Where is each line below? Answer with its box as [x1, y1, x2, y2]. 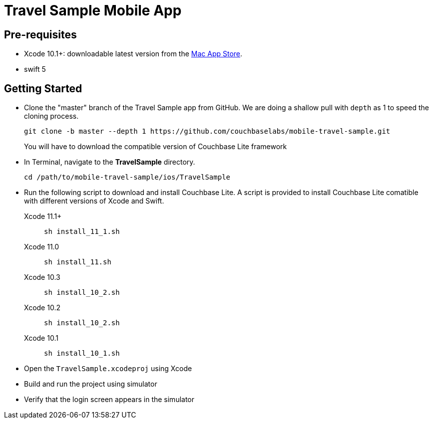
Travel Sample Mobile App [4, 2, 182, 19]
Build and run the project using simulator [24, 380, 157, 389]
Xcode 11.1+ [24, 212, 62, 221]
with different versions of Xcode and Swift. [24, 197, 164, 206]
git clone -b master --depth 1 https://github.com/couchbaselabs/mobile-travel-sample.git [24, 127, 391, 136]
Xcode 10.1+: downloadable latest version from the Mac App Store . [24, 49, 243, 58]
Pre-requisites [4, 28, 77, 41]
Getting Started [4, 82, 82, 95]
